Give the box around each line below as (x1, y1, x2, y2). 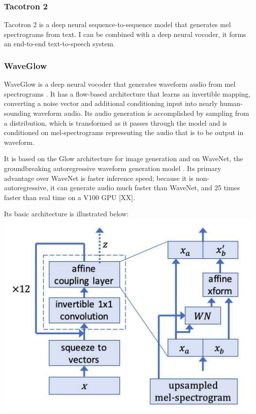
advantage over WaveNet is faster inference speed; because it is (4, 172, 194, 183)
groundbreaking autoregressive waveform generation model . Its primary (4, 163, 222, 173)
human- (220, 98, 243, 108)
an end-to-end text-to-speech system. (4, 38, 115, 49)
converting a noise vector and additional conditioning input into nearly (4, 98, 218, 108)
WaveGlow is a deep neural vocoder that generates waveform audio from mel (4, 79, 236, 89)
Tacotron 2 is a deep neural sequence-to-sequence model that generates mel (4, 19, 231, 30)
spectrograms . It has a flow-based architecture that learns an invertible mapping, (4, 88, 251, 99)
